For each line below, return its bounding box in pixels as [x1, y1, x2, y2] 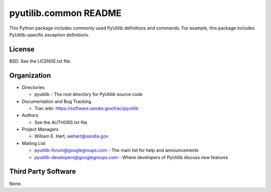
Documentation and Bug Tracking [22, 98, 91, 104]
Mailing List [22, 140, 46, 146]
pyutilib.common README [9, 7, 122, 18]
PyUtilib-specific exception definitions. [9, 31, 90, 37]
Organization [9, 71, 51, 79]
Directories [22, 84, 45, 90]
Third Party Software [9, 167, 76, 176]
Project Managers [22, 126, 59, 132]
